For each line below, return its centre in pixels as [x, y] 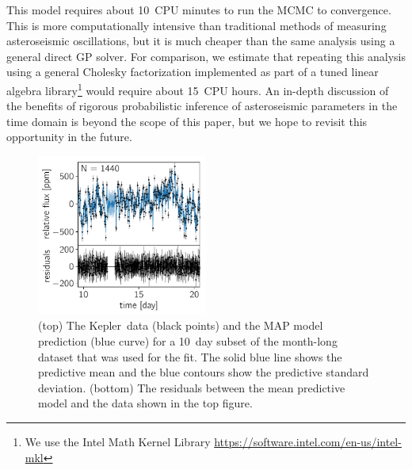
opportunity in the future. [69, 137]
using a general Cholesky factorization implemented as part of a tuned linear [193, 72]
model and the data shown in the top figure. [145, 403]
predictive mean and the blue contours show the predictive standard [204, 372]
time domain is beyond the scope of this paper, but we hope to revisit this [187, 121]
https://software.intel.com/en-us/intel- [308, 441]
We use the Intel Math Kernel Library [118, 441]
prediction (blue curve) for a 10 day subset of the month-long [188, 341]
